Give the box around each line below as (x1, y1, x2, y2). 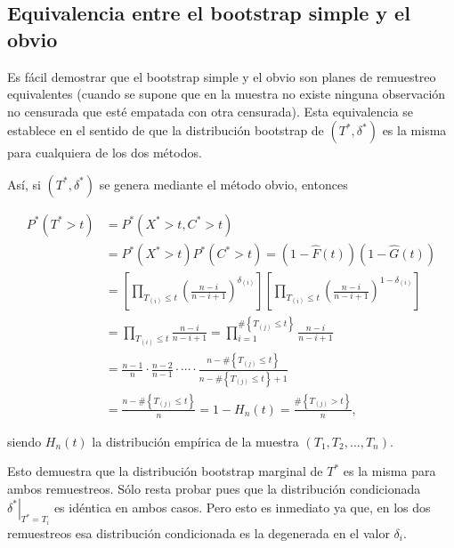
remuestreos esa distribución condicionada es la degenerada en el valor (7, 524, 390, 543)
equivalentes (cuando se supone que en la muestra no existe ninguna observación (7, 85, 446, 103)
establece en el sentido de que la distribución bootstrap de (7, 121, 324, 140)
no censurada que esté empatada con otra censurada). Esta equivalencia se (7, 101, 414, 120)
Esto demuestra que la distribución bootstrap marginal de (7, 462, 323, 480)
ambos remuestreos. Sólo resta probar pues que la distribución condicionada (7, 479, 421, 497)
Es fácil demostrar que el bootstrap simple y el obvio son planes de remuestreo (7, 67, 436, 85)
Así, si (7, 174, 41, 193)
